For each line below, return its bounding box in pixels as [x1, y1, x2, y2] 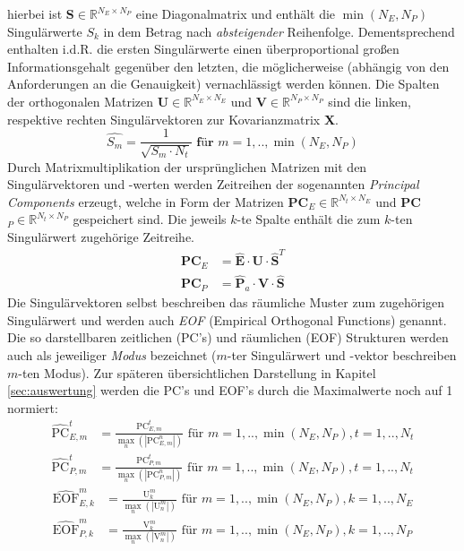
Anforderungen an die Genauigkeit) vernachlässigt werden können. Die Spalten [7, 74, 440, 93]
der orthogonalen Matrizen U [7, 91, 169, 110]
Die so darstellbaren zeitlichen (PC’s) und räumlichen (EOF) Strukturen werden [7, 328, 449, 347]
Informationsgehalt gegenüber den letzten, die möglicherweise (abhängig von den [7, 56, 450, 75]
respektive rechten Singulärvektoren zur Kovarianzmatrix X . [7, 109, 339, 128]
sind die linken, [328, 91, 411, 110]
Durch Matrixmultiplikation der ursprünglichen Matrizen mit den [7, 157, 367, 176]
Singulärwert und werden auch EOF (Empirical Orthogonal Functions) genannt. [7, 310, 447, 329]
